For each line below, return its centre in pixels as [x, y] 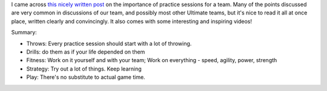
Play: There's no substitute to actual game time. [86, 77]
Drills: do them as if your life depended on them [86, 52]
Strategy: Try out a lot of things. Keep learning [84, 69]
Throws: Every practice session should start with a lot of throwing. [109, 43]
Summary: [24, 33]
